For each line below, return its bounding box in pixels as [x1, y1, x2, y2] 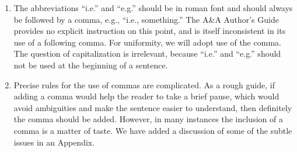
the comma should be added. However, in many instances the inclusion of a [13, 113, 283, 125]
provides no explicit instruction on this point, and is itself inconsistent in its [13, 25, 286, 37]
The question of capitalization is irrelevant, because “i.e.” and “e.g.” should [13, 47, 281, 60]
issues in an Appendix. [13, 136, 95, 148]
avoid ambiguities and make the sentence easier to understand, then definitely [13, 101, 292, 113]
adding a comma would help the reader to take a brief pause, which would [13, 90, 279, 102]
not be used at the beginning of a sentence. [13, 58, 168, 71]
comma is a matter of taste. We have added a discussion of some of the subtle [13, 124, 292, 136]
